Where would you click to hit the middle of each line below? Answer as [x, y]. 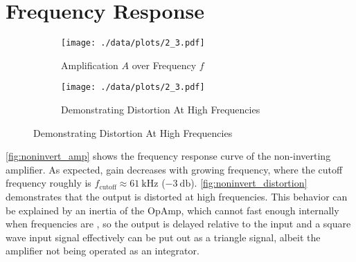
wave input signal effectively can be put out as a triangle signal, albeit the [163, 237]
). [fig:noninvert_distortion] [249, 183]
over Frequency [164, 65]
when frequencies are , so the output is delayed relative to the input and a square [178, 224]
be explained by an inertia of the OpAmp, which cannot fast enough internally [172, 210]
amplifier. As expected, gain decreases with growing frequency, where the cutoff [174, 169]
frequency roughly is [48, 183]
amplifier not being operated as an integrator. [103, 251]
